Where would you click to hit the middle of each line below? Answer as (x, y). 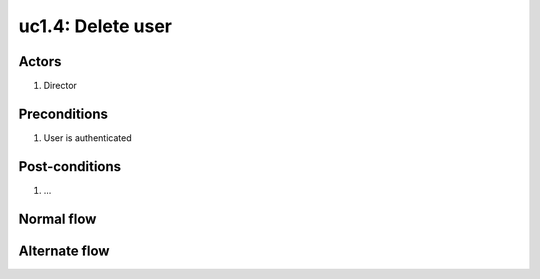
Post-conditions (70, 166)
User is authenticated (87, 137)
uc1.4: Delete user (95, 26)
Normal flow (57, 218)
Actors (40, 61)
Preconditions (63, 113)
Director (60, 86)
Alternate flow (64, 250)
